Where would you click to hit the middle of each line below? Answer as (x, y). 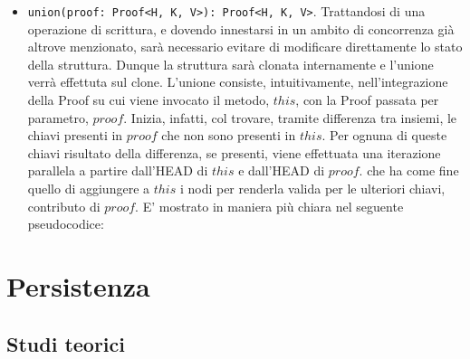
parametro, (58, 117)
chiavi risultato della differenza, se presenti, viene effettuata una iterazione (234, 152)
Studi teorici (66, 343)
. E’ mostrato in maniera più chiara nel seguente (269, 206)
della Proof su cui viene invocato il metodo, (149, 100)
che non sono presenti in (229, 135)
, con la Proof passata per (367, 100)
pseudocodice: (66, 224)
